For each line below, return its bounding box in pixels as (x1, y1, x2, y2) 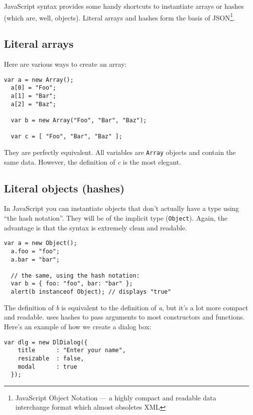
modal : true (18, 363, 77, 370)
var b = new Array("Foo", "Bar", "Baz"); (11, 116, 147, 124)
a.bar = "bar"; (11, 256, 60, 263)
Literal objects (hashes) (4, 180, 125, 195)
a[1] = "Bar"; (11, 92, 56, 99)
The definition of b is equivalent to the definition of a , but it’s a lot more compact (4, 302, 248, 312)
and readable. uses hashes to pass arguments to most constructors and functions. (4, 312, 245, 322)
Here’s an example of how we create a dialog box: (4, 321, 151, 331)
